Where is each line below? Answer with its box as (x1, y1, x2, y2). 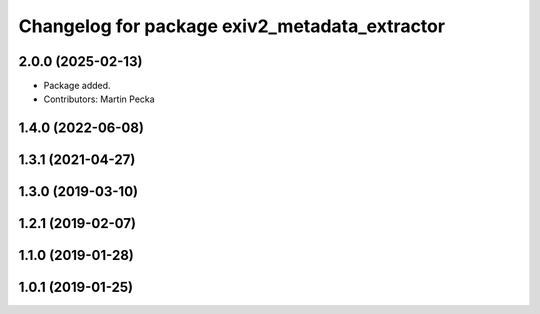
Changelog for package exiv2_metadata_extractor (18, 15, 445, 37)
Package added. (43, 80, 111, 92)
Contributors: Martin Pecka (43, 93, 155, 105)
